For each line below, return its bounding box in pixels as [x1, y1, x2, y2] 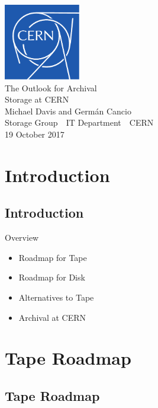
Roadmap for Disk [18, 271, 85, 283]
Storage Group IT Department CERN [5, 116, 154, 129]
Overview [5, 231, 39, 244]
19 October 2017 [5, 128, 65, 140]
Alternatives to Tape [18, 291, 94, 303]
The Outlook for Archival [5, 81, 97, 94]
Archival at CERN [18, 311, 86, 323]
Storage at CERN [5, 93, 69, 106]
